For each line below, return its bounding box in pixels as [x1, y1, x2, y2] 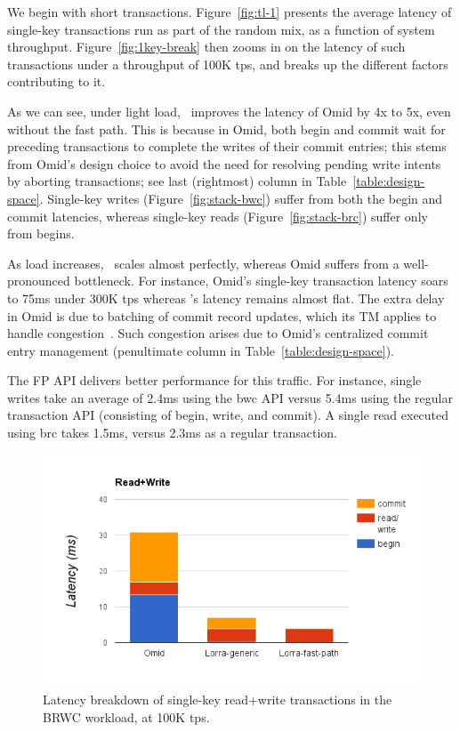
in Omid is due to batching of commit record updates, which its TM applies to [7, 306, 437, 325]
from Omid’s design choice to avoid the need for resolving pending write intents [7, 154, 441, 173]
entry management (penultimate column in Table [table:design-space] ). [7, 341, 394, 359]
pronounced [7, 271, 70, 290]
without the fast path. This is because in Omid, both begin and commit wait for [7, 119, 446, 138]
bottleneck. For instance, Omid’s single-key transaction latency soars [74, 271, 448, 290]
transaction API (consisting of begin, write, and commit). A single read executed [7, 406, 449, 424]
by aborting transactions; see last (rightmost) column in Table [7, 172, 347, 190]
